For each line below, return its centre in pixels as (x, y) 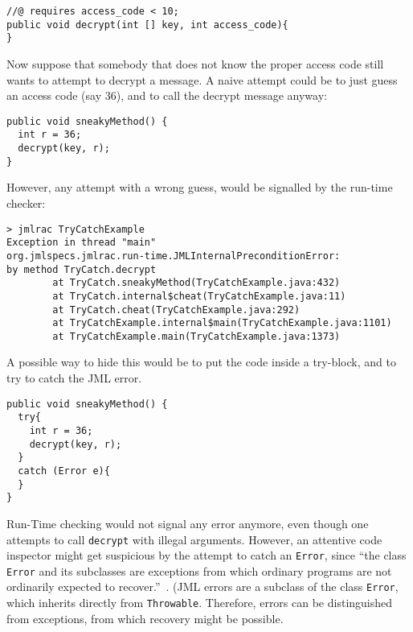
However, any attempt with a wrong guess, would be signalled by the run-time (200, 187)
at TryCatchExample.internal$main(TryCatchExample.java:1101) (222, 323)
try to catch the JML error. (74, 378)
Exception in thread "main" (82, 243)
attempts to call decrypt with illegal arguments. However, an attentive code (194, 539)
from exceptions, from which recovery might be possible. (145, 618)
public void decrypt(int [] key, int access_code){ (147, 25)
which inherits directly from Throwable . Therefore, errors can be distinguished (200, 603)
